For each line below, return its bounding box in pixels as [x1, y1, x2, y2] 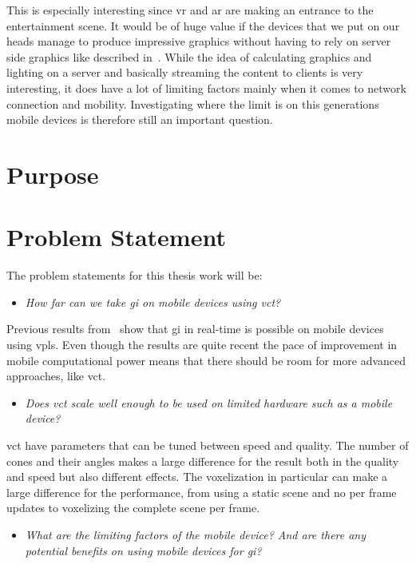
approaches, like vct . [6, 367, 106, 384]
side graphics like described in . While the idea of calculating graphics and [6, 48, 372, 65]
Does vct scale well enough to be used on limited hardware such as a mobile [25, 394, 393, 411]
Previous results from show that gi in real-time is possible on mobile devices [6, 320, 384, 337]
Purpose [6, 157, 99, 190]
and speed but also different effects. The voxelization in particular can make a [6, 468, 388, 485]
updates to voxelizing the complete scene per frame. [6, 499, 260, 516]
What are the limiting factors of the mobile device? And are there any [25, 526, 366, 542]
